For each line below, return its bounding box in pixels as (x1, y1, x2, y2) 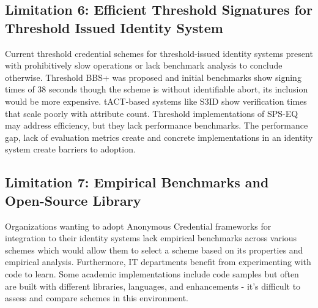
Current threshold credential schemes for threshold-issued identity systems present (5, 47, 313, 59)
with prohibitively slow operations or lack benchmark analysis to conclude (5, 59, 283, 72)
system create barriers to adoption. (5, 143, 136, 156)
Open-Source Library (5, 190, 141, 209)
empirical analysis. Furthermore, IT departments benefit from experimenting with (5, 255, 311, 268)
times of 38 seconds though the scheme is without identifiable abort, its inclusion (5, 83, 308, 96)
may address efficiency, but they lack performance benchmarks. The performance (5, 119, 308, 132)
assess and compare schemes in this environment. (5, 291, 189, 304)
